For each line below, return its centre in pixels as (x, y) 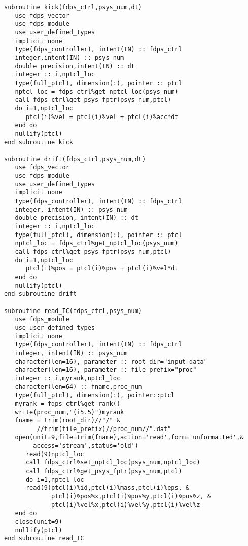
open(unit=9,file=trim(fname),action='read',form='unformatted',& (129, 437)
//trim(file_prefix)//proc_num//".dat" (104, 429)
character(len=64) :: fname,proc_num (79, 387)
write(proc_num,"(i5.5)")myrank (69, 412)
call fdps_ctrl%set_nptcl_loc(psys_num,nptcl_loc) (113, 463)
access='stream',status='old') (86, 446)
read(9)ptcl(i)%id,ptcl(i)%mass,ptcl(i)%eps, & (108, 488)
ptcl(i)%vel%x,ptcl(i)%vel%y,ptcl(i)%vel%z (126, 505)
